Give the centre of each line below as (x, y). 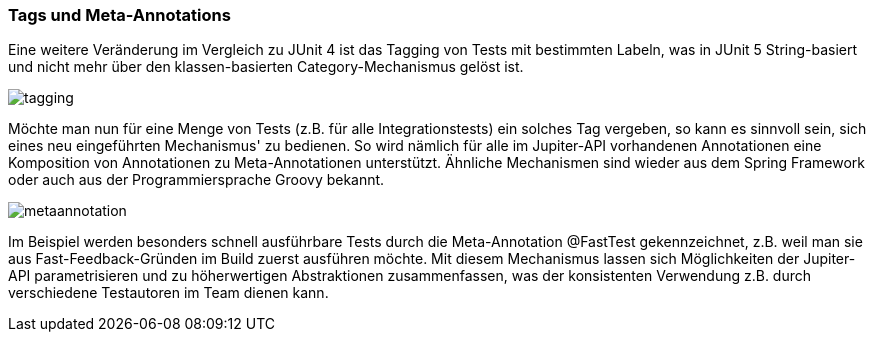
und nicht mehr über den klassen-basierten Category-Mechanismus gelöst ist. (266, 67)
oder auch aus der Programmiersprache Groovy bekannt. (196, 180)
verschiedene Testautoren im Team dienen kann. (168, 293)
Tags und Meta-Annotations (119, 15)
